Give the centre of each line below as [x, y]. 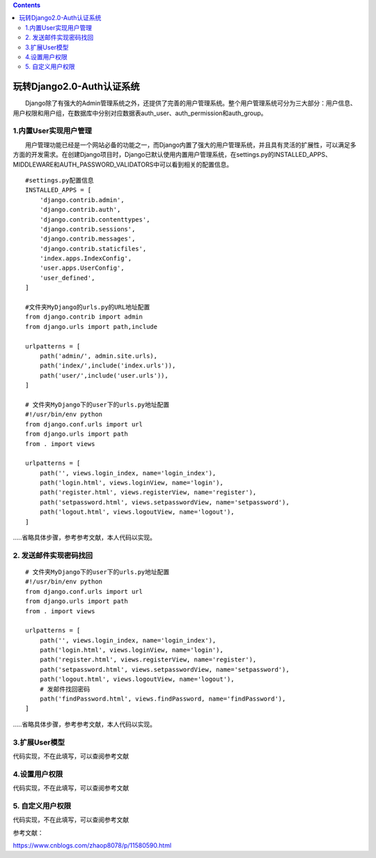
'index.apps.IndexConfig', [86, 259]
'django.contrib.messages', [87, 239]
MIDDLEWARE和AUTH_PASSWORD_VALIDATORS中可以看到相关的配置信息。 [123, 164]
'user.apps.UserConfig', [82, 268]
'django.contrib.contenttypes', [95, 219]
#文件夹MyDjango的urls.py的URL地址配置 [88, 307]
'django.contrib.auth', [80, 210]
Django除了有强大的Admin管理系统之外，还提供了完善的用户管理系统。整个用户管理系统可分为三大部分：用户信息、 [190, 103]
